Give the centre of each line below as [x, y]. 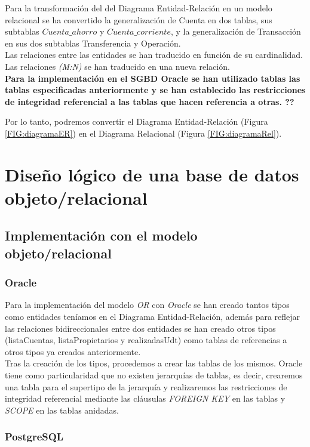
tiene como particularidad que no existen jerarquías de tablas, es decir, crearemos [154, 375]
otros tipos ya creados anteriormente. [73, 351]
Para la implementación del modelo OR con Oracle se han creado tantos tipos [147, 305]
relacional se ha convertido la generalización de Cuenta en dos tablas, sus [139, 19]
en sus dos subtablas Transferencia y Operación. [93, 43]
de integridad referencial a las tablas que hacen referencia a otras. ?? [150, 101]
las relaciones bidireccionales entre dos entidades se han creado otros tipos [140, 328]
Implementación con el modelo [101, 235]
